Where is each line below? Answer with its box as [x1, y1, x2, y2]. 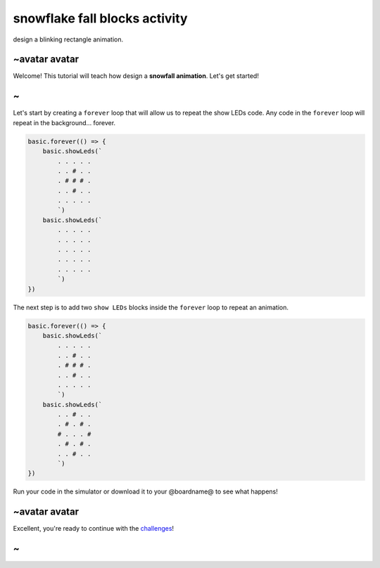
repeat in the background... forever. [13, 118, 116, 127]
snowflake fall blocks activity [13, 11, 188, 26]
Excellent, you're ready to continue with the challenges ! [13, 524, 175, 533]
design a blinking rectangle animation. [13, 35, 123, 44]
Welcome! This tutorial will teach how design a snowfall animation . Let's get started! [13, 72, 260, 80]
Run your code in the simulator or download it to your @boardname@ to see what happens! [13, 487, 278, 496]
